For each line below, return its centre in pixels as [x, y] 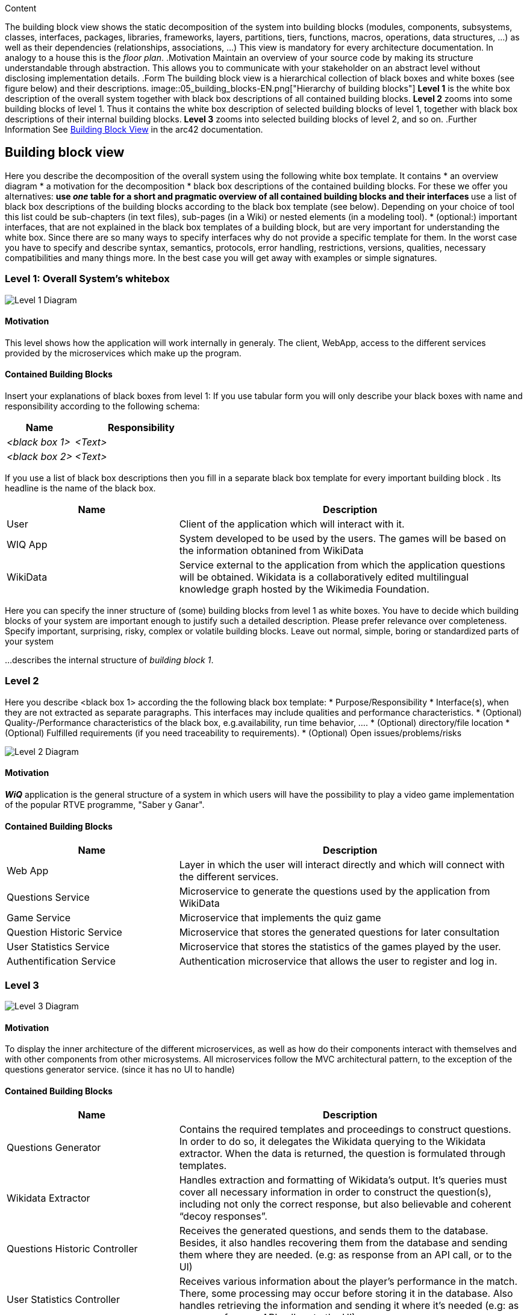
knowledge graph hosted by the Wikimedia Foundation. [304, 589]
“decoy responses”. [223, 1216]
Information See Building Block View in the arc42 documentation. [134, 129]
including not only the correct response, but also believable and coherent [345, 1204]
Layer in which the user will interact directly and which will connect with [342, 865]
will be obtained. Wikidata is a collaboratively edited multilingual [324, 577]
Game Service [39, 918]
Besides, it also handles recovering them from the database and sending [343, 1243]
